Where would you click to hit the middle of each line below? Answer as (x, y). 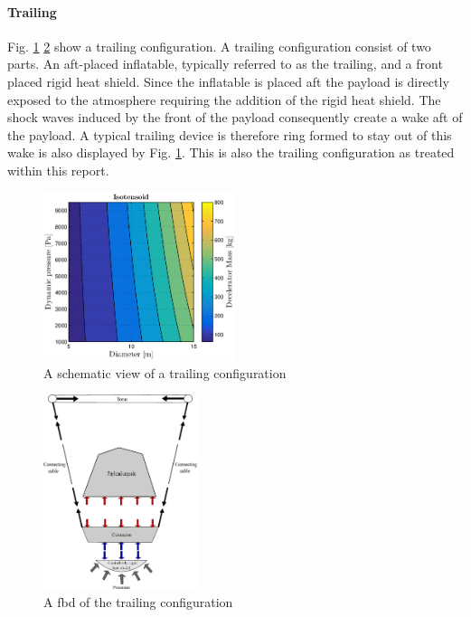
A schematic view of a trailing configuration (165, 372)
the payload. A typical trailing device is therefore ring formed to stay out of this (230, 134)
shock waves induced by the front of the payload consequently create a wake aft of (235, 117)
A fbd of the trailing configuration (138, 601)
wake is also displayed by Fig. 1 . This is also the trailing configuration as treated (231, 152)
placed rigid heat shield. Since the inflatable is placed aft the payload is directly (228, 81)
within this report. (58, 170)
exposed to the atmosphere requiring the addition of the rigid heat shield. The (224, 99)
